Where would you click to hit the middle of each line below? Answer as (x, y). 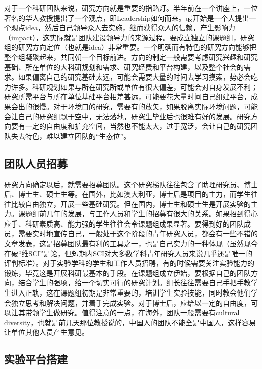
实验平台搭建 (36, 359)
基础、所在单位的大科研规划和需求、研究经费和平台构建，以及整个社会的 (124, 67)
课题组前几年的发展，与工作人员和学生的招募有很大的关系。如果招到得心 (138, 214)
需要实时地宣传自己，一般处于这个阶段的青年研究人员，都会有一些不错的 (138, 233)
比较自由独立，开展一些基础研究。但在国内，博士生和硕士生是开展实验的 (131, 204)
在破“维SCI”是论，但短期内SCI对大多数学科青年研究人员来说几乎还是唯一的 (128, 253)
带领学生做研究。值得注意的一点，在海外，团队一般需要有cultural (132, 312)
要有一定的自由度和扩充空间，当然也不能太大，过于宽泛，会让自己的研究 (131, 126)
